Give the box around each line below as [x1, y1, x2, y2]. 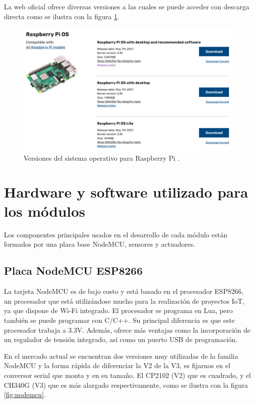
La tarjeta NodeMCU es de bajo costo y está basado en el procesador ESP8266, [4, 286, 244, 296]
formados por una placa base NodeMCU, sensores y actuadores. [4, 239, 195, 249]
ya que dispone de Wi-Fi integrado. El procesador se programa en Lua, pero [4, 305, 233, 316]
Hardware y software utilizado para [4, 181, 248, 201]
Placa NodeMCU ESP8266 [4, 263, 143, 278]
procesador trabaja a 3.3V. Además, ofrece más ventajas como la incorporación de [4, 324, 251, 335]
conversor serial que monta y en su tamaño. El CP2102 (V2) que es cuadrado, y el [4, 370, 251, 380]
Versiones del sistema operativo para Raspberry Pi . [24, 152, 179, 163]
